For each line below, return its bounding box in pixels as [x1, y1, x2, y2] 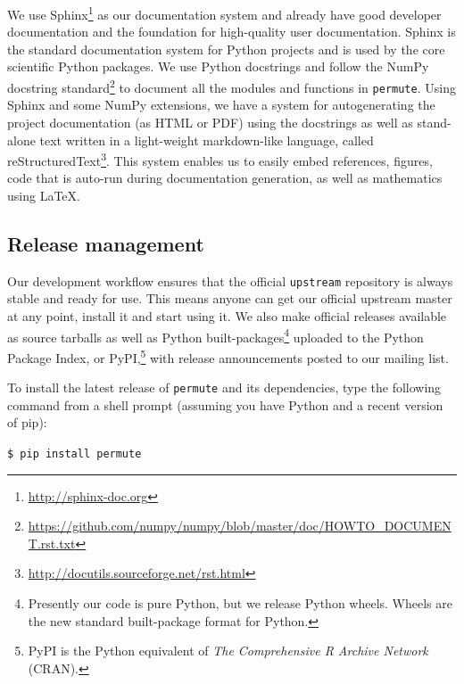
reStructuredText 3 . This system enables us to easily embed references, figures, [7, 149, 433, 169]
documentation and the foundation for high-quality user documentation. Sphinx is [7, 22, 456, 41]
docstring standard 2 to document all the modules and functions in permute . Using [7, 76, 456, 96]
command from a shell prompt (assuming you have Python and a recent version [7, 395, 443, 414]
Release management [7, 229, 204, 257]
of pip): [7, 413, 47, 432]
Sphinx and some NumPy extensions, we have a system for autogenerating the [7, 95, 435, 114]
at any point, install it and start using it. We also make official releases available [7, 307, 447, 326]
